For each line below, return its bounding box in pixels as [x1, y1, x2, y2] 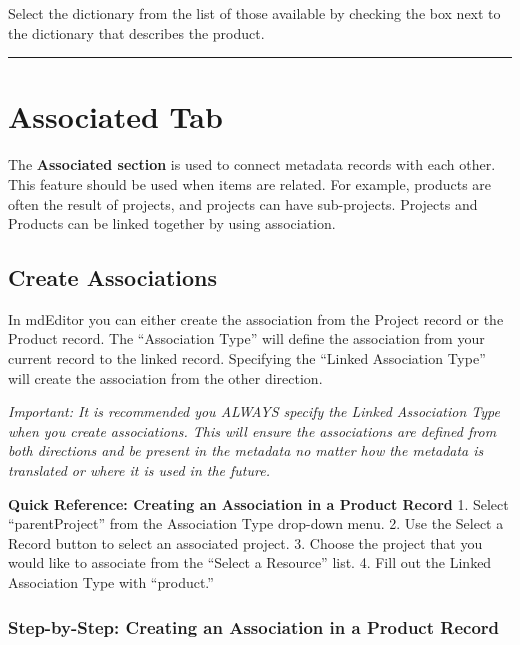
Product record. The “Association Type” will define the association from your [8, 328, 485, 349]
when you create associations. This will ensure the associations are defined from [8, 420, 497, 441]
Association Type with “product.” [8, 572, 214, 593]
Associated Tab [8, 96, 223, 137]
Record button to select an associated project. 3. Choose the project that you [8, 532, 483, 553]
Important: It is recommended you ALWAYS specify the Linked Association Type [8, 401, 500, 422]
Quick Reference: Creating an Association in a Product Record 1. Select [8, 493, 509, 514]
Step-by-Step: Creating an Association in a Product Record [8, 614, 500, 639]
